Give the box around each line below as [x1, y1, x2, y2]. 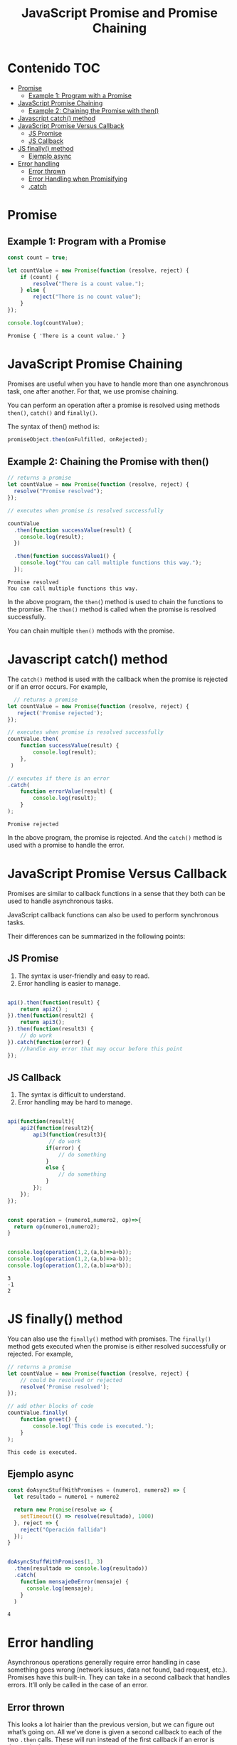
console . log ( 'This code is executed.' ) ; [33, 1422, 154, 1430]
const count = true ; [7, 254, 69, 261]
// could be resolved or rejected [20, 1376, 122, 1383]
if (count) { [20, 273, 59, 280]
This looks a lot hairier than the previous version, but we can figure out [7, 1720, 215, 1729]
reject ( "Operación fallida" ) [20, 1526, 107, 1533]
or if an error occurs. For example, [7, 682, 108, 691]
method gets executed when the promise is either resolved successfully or [7, 1341, 226, 1350]
